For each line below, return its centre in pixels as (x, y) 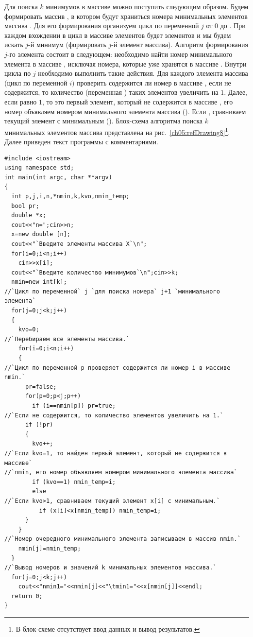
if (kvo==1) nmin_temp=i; (74, 482)
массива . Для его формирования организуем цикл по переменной (102, 26)
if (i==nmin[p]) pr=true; (74, 406)
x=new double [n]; (41, 234)
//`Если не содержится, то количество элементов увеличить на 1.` (114, 415)
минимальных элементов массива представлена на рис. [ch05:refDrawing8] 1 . (117, 131)
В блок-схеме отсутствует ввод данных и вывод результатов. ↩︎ (108, 629)
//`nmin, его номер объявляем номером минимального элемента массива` (121, 473)
